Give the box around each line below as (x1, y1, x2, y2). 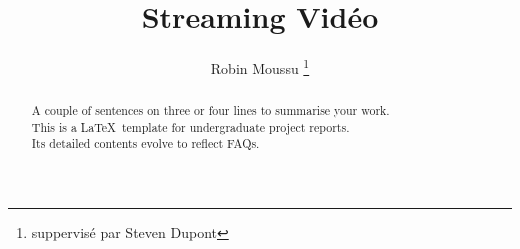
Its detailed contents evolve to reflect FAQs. (31, 135, 260, 152)
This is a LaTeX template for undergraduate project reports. (31, 118, 350, 135)
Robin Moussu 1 (210, 55, 310, 78)
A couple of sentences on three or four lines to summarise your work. (31, 102, 390, 119)
